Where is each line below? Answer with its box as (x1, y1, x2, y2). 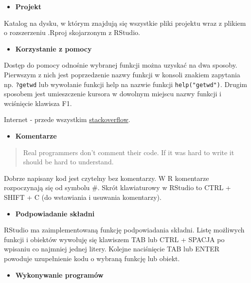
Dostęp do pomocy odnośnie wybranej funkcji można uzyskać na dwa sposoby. (4, 60, 237, 70)
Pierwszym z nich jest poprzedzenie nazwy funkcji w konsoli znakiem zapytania (4, 69, 240, 79)
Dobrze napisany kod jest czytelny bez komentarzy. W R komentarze (4, 173, 209, 183)
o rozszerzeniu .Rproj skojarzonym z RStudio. (4, 27, 140, 37)
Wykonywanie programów (15, 269, 104, 280)
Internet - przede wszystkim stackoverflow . (4, 114, 130, 124)
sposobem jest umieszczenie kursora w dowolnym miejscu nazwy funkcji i (4, 88, 221, 99)
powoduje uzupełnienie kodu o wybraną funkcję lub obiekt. (4, 253, 180, 263)
